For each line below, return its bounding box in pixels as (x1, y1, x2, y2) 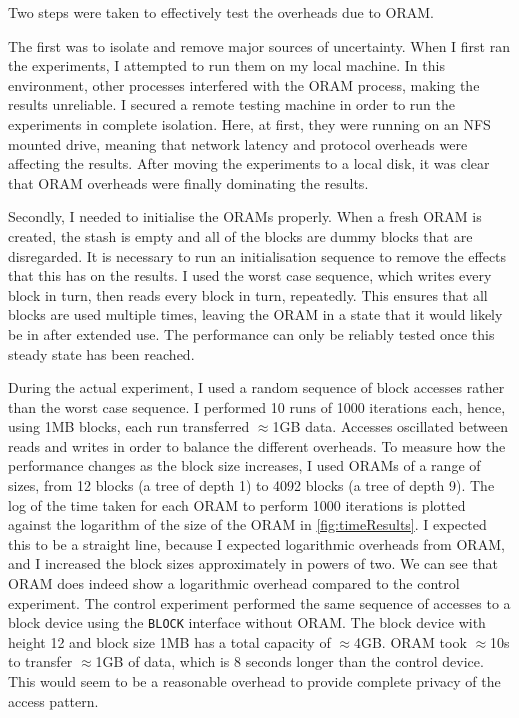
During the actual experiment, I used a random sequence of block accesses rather (8, 377, 505, 398)
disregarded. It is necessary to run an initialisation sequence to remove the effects (8, 245, 507, 266)
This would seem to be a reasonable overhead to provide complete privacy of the (8, 671, 501, 692)
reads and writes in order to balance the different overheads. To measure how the (8, 435, 506, 456)
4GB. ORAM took (353, 631, 467, 652)
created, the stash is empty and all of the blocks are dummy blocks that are (8, 225, 473, 246)
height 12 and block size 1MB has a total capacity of (8, 631, 331, 652)
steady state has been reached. (8, 343, 195, 364)
